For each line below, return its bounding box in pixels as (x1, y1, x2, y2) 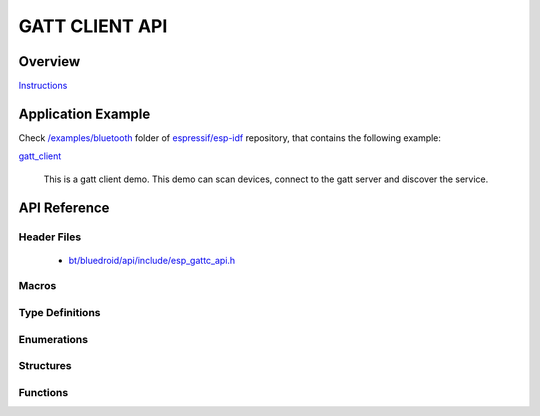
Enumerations (18, 332, 89, 346)
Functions (18, 385, 69, 399)
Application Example (18, 105, 151, 122)
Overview (18, 53, 81, 70)
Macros (18, 279, 57, 293)
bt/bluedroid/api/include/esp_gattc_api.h (68, 254, 236, 266)
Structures (18, 359, 72, 373)
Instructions (18, 80, 68, 92)
